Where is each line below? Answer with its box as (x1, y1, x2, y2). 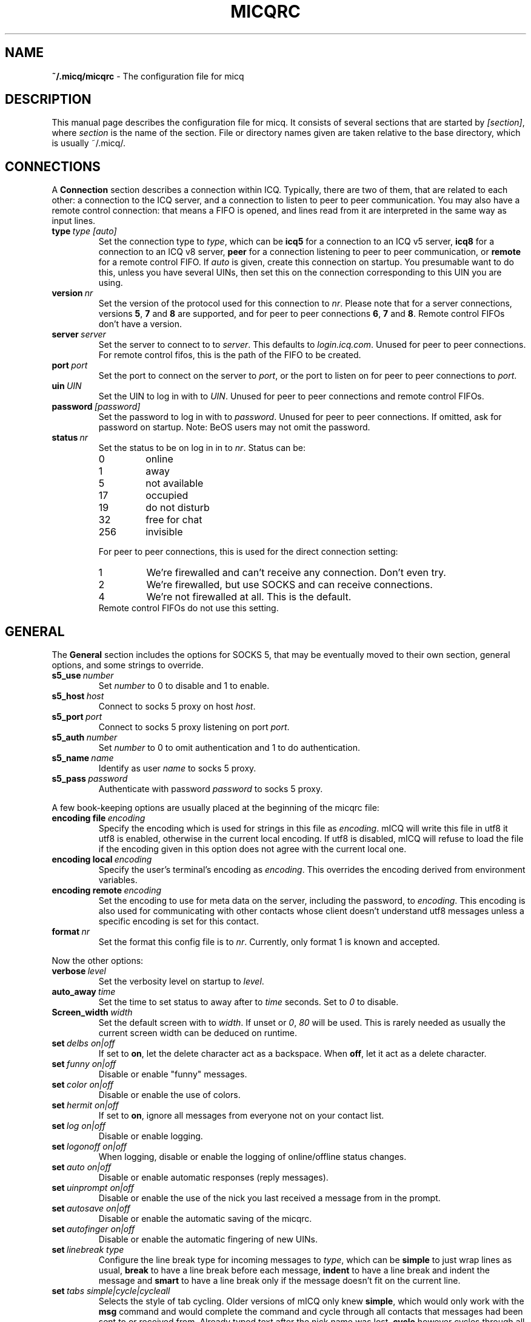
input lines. (52, 215, 96, 226)
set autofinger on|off (52, 1224, 135, 1235)
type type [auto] (52, 226, 117, 237)
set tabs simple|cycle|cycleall (52, 1286, 170, 1297)
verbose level (52, 966, 106, 977)
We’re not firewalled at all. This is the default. (146, 591, 352, 603)
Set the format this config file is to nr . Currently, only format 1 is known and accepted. (98, 937, 440, 947)
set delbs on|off (52, 1038, 115, 1049)
